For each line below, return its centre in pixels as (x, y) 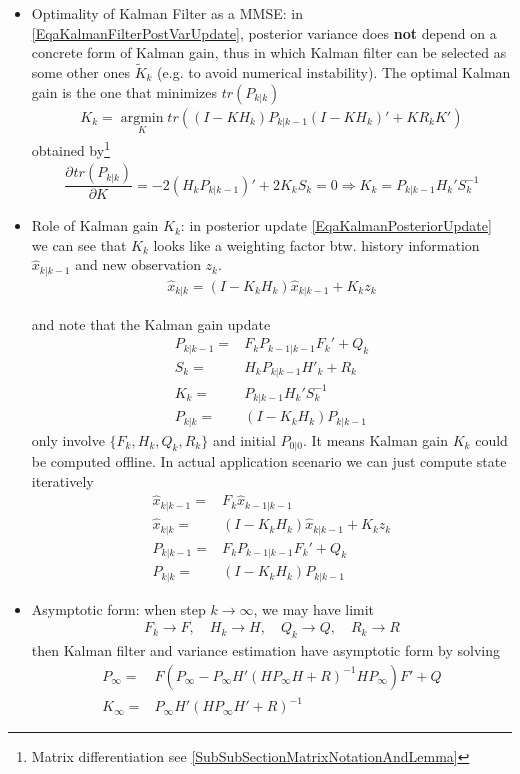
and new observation (138, 264)
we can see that (79, 244)
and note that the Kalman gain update (151, 323)
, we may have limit (314, 608)
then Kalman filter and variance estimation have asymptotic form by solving (265, 649)
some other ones (80, 72)
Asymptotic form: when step (118, 608)
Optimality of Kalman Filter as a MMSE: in (167, 13)
